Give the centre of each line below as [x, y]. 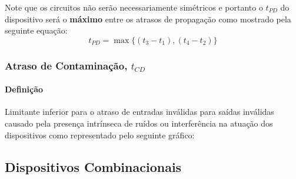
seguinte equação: [36, 30]
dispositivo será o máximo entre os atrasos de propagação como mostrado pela [148, 19]
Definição [24, 89]
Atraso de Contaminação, [66, 65]
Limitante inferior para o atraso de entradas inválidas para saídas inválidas [139, 112]
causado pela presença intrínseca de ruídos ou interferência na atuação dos [139, 123]
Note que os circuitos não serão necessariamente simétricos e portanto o [134, 7]
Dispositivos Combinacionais [93, 166]
